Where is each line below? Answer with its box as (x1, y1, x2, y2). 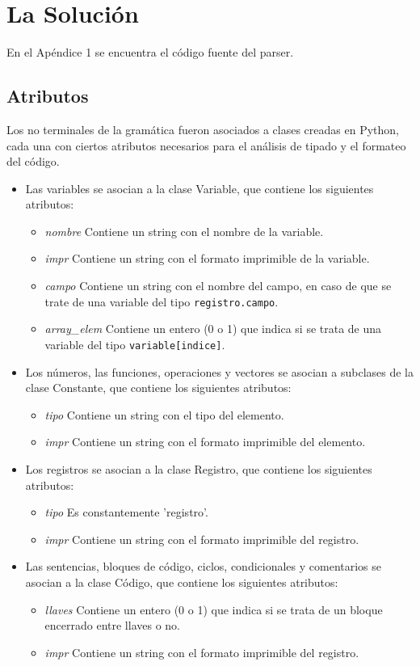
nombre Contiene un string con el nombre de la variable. (44, 222, 324, 239)
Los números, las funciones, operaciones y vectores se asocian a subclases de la (25, 363, 414, 380)
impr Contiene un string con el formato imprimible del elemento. (44, 433, 366, 450)
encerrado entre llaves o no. (44, 617, 180, 634)
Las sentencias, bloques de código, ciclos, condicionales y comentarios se (25, 558, 382, 575)
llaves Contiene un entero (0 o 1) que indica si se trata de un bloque (44, 601, 383, 618)
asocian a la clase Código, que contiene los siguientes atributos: (25, 573, 338, 590)
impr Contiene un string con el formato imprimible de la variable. (44, 250, 370, 267)
